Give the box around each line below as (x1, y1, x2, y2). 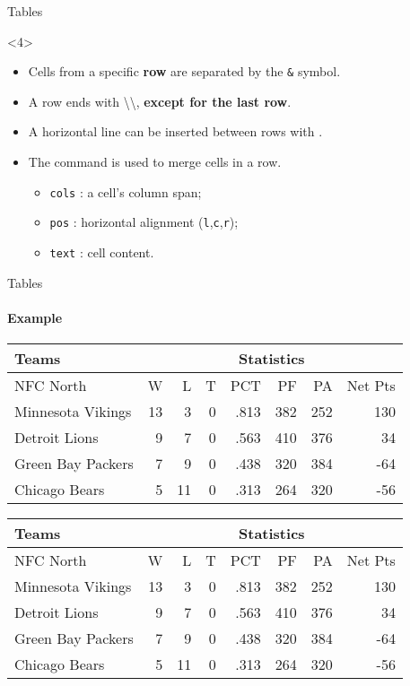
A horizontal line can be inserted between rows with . (28, 122, 323, 141)
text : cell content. (49, 242, 154, 261)
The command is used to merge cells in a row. (28, 152, 282, 171)
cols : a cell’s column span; (49, 182, 202, 201)
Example (7, 308, 63, 326)
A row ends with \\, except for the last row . (28, 91, 292, 110)
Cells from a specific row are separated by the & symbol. (28, 62, 341, 81)
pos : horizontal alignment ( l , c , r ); (49, 213, 239, 231)
